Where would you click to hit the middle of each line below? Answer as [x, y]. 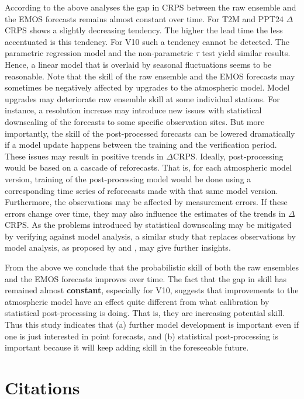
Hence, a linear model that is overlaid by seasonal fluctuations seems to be [138, 64]
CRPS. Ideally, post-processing [228, 156]
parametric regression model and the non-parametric [99, 53]
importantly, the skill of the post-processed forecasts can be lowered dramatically [150, 133]
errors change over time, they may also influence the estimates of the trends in [145, 213]
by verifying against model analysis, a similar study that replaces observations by [150, 236]
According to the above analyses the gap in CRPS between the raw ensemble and [151, 7]
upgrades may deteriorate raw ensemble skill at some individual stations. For [142, 98]
